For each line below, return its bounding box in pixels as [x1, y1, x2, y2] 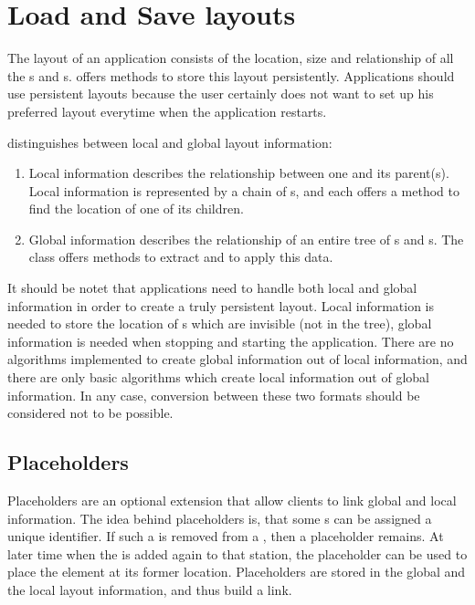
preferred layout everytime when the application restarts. [7, 101, 327, 120]
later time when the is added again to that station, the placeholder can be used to [7, 544, 468, 563]
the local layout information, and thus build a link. [7, 579, 292, 599]
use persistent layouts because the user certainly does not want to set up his [7, 84, 434, 103]
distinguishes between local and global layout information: [7, 132, 332, 151]
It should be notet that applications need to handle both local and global [7, 278, 417, 297]
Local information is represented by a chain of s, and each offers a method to [28, 181, 459, 200]
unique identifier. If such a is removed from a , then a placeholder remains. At [7, 527, 444, 546]
